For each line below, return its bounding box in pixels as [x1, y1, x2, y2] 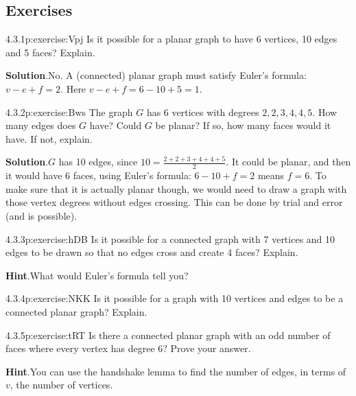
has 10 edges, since [58, 154, 138, 169]
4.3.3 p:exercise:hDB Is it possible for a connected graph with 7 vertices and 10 [5, 231, 335, 246]
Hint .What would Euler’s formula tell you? [5, 268, 189, 282]
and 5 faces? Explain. [5, 45, 95, 59]
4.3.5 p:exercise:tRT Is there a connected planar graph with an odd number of [5, 327, 331, 342]
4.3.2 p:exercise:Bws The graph [5, 104, 133, 119]
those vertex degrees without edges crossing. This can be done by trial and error [5, 195, 343, 209]
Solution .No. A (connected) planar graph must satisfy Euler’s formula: [5, 68, 307, 82]
